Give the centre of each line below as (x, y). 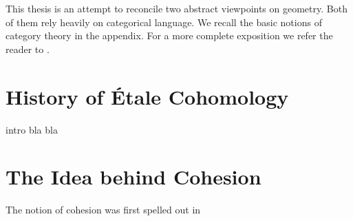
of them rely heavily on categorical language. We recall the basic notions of (164, 22)
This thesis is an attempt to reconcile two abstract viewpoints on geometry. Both (176, 8)
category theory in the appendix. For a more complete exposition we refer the (169, 35)
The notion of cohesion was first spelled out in (103, 210)
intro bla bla (32, 129)
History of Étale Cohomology (147, 96)
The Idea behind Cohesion (133, 177)
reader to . (28, 49)
